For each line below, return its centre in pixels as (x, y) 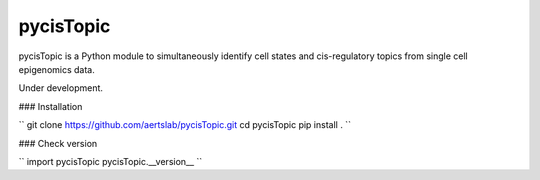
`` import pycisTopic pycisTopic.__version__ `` (110, 161)
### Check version (58, 143)
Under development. (61, 88)
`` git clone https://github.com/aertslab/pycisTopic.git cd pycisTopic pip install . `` (185, 125)
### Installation (50, 106)
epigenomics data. (56, 69)
